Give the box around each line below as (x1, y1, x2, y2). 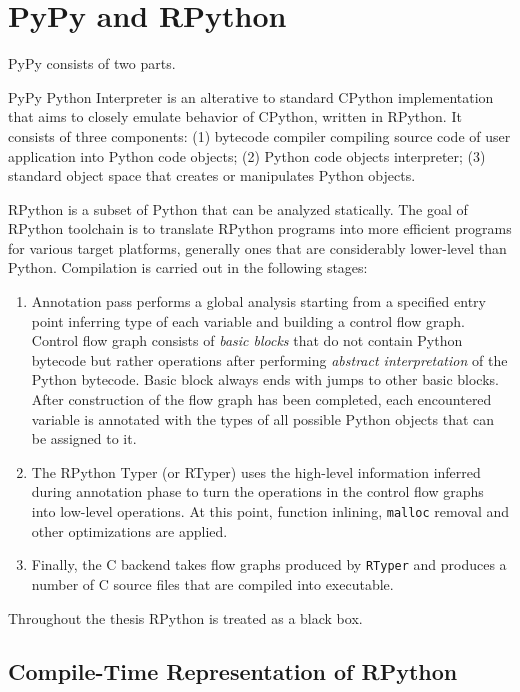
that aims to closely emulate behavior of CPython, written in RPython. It (8, 106, 462, 127)
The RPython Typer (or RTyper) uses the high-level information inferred (31, 461, 481, 482)
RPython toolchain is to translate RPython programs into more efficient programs (8, 218, 512, 239)
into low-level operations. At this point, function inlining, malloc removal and (31, 501, 510, 521)
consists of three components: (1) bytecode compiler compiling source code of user (8, 125, 511, 146)
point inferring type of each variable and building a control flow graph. (31, 310, 465, 331)
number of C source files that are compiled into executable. (31, 573, 394, 594)
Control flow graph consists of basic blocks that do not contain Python (31, 330, 463, 351)
